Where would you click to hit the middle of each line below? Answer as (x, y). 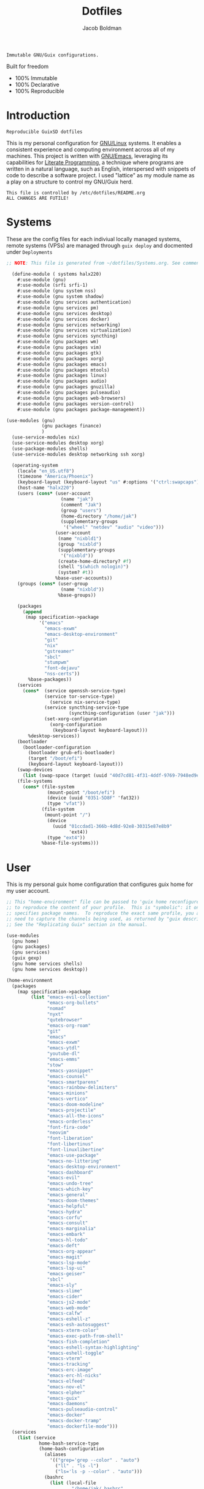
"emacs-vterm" (65, 1358)
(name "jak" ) (77, 499)
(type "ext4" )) (66, 837)
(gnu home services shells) (47, 964)
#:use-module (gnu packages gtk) (59, 353)
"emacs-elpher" (66, 1392)
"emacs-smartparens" (73, 1082)
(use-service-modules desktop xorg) (58, 443)
